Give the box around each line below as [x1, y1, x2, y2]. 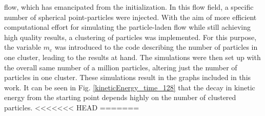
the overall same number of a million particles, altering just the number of [4, 62, 237, 72]
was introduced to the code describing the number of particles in [54, 42, 258, 52]
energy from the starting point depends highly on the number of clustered [4, 92, 236, 103]
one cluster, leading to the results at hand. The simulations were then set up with [4, 51, 261, 62]
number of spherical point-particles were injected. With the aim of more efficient [4, 11, 257, 22]
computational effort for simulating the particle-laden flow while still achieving [4, 22, 251, 32]
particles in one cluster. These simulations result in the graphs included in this [4, 72, 251, 83]
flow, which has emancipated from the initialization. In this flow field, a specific [4, 2, 254, 12]
